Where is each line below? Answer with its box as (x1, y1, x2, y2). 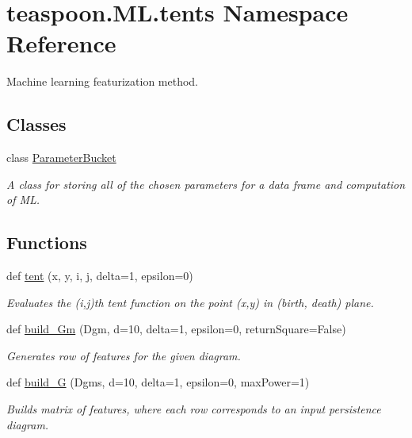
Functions (6, 230, 87, 255)
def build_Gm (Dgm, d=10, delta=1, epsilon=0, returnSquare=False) (6, 321, 346, 337)
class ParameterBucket (6, 149, 116, 166)
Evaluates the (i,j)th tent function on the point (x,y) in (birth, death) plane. (6, 294, 374, 310)
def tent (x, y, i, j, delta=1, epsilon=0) (6, 267, 193, 284)
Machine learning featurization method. (6, 73, 199, 90)
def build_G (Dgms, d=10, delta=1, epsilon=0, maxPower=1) (6, 374, 310, 390)
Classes (6, 112, 67, 136)
